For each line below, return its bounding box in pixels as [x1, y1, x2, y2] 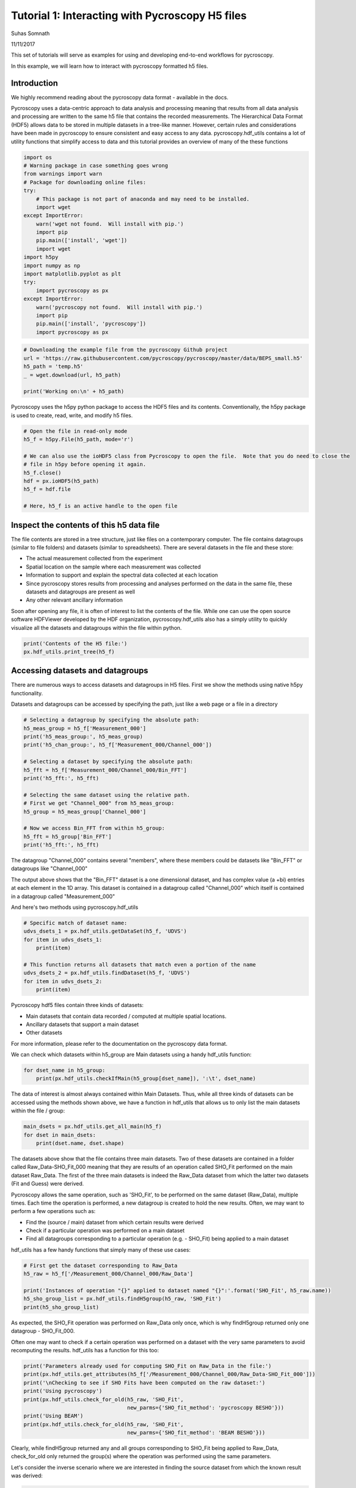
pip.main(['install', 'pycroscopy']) [36, 320, 146, 327]
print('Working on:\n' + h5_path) [23, 388, 124, 395]
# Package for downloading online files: [23, 179, 146, 186]
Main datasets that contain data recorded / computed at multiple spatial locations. [26, 1012, 227, 1020]
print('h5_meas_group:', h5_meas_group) [23, 733, 143, 740]
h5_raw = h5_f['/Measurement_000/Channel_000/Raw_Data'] [23, 1271, 193, 1277]
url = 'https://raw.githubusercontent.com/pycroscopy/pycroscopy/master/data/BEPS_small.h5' [23, 355, 303, 361]
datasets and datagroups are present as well [26, 588, 135, 595]
